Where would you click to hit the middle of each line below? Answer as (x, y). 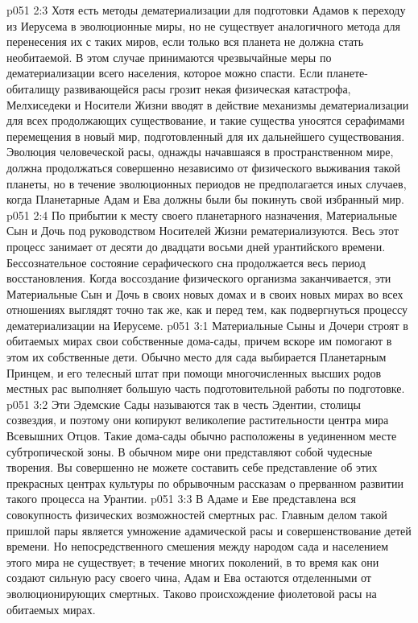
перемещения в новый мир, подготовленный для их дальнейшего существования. (206, 136)
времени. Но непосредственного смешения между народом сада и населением (198, 546)
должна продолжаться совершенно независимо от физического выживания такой (204, 167)
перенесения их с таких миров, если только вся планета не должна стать (185, 41)
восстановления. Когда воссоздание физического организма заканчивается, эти (199, 278)
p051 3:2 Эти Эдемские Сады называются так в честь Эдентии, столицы (184, 404)
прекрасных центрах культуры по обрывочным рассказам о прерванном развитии (205, 483)
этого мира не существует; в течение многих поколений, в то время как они (193, 561)
